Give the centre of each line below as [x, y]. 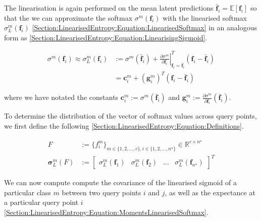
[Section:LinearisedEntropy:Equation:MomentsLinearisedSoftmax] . [106, 212]
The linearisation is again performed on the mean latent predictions [109, 8]
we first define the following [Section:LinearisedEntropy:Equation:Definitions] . [124, 126]
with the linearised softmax [205, 17]
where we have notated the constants [61, 97]
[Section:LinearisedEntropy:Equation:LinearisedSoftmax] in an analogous [144, 27]
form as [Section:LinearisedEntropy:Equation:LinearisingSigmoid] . [106, 37]
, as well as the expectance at [210, 192]
